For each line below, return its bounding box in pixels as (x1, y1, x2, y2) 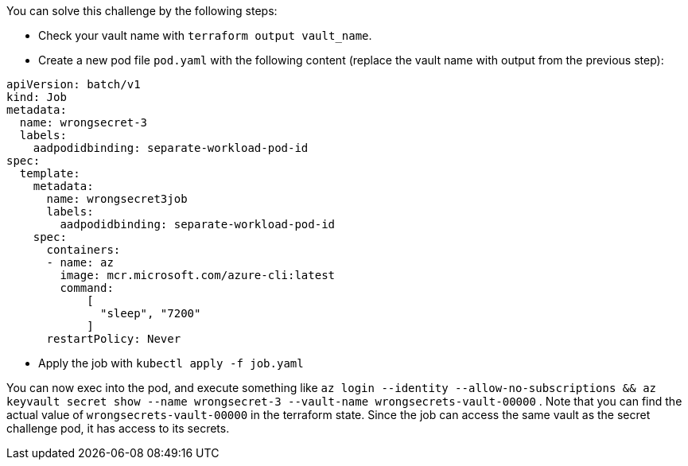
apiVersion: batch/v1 (6, 78, 141, 91)
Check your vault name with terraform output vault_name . (38, 29, 372, 42)
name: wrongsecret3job (46, 192, 188, 205)
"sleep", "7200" (100, 307, 201, 320)
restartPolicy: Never (46, 332, 181, 345)
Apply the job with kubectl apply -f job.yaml (38, 356, 304, 370)
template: (19, 167, 80, 180)
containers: (46, 243, 121, 256)
